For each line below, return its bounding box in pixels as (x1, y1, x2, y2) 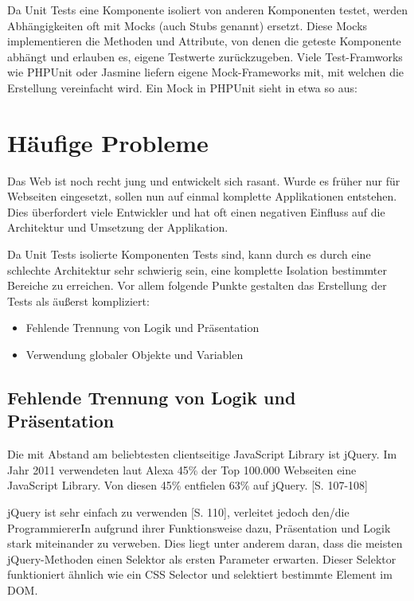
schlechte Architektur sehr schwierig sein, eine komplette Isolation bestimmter (7, 261, 387, 278)
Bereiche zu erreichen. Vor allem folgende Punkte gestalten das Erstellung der (7, 277, 387, 294)
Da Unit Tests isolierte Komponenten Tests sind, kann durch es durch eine (7, 246, 371, 263)
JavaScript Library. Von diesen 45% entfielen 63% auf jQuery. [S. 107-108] (7, 477, 368, 494)
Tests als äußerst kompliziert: (7, 292, 150, 309)
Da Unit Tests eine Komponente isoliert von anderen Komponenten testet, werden (7, 2, 408, 18)
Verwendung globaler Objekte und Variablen (25, 346, 244, 363)
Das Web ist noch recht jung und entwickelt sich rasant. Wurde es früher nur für (7, 172, 400, 189)
